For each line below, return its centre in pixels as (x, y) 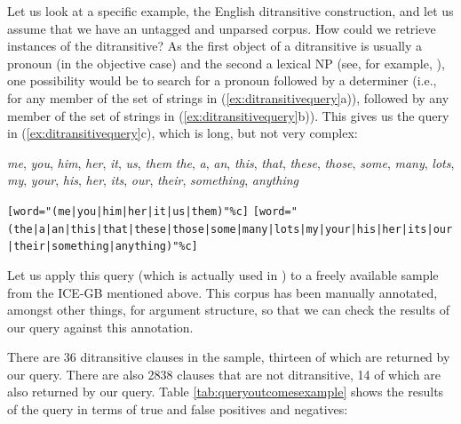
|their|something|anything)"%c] (103, 247)
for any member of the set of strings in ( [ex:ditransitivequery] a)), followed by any (228, 97)
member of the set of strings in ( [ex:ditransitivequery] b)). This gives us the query (228, 115)
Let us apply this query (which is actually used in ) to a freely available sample (223, 274)
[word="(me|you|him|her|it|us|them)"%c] (128, 211)
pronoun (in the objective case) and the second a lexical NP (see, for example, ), (226, 63)
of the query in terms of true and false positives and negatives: (178, 409)
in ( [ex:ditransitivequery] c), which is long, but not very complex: (183, 133)
